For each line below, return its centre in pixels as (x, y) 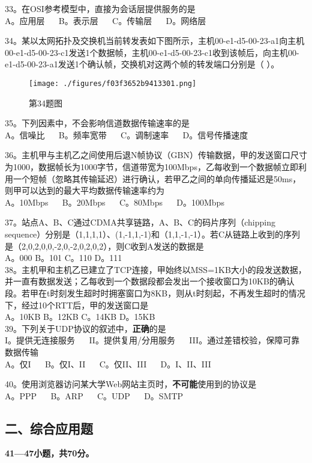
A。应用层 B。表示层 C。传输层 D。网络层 (106, 20)
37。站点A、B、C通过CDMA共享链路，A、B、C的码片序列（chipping (140, 222)
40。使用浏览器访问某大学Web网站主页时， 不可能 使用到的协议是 (131, 384)
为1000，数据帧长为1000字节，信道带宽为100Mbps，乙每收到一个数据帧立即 (151, 167)
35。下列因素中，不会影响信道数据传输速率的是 (97, 123)
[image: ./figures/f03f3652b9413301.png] (113, 83)
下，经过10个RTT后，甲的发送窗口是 (77, 305)
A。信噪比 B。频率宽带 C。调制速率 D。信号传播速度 (127, 134)
